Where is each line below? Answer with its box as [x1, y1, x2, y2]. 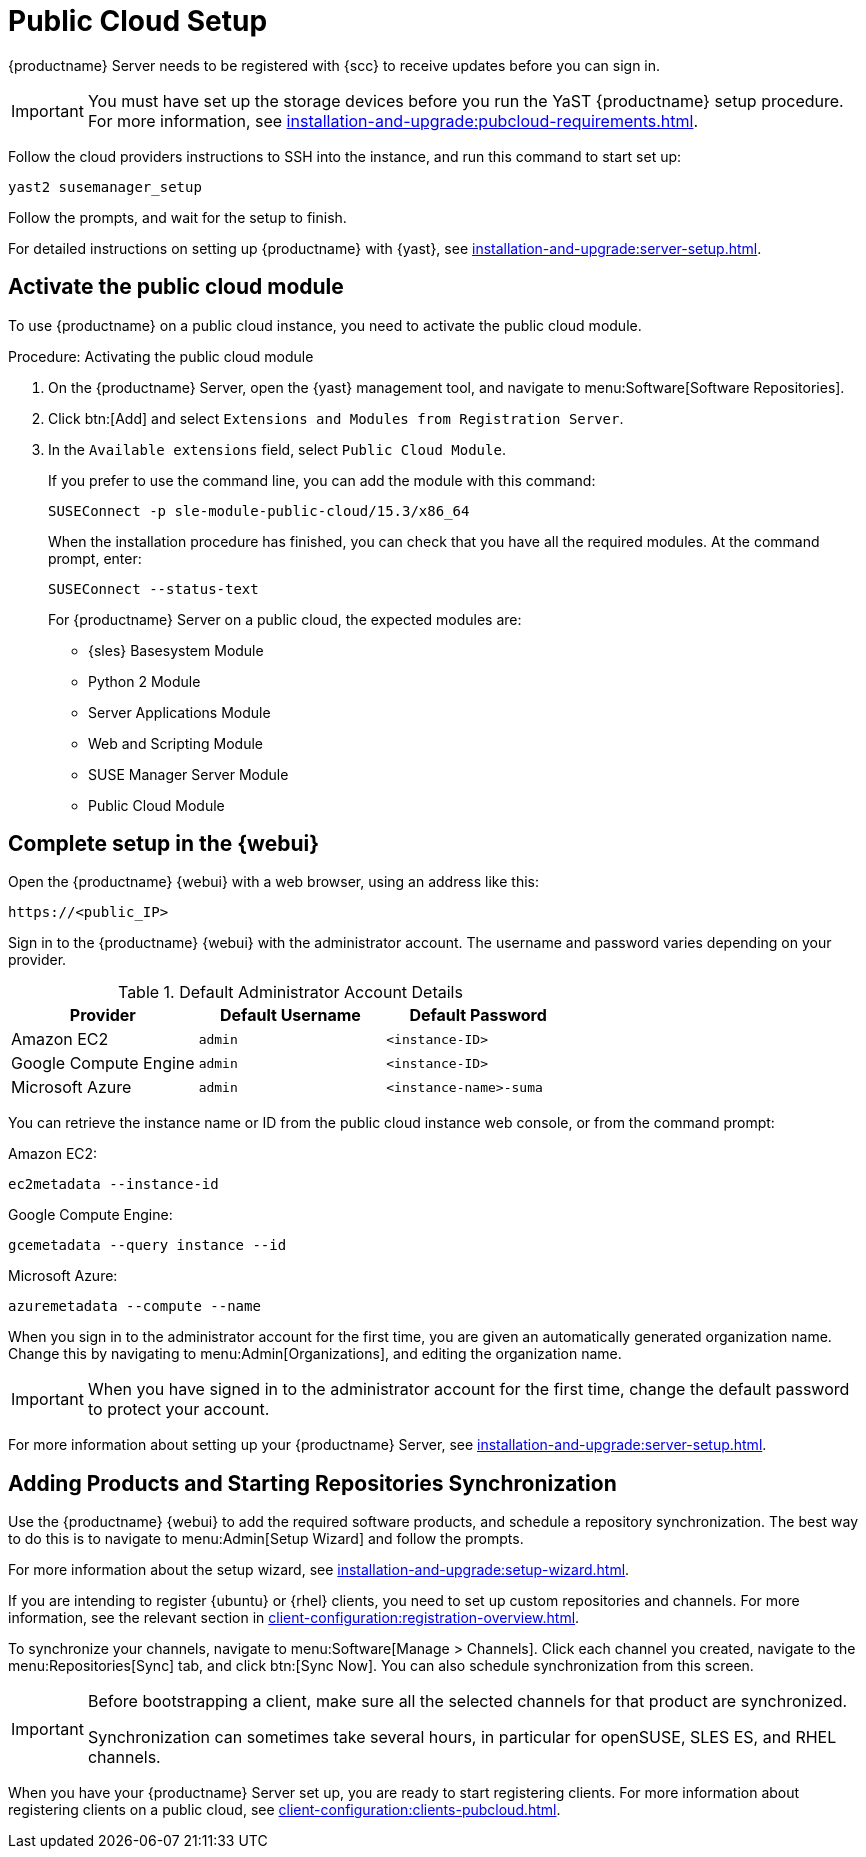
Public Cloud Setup [8, 4, 268, 38]
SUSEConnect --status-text [48, 580, 259, 597]
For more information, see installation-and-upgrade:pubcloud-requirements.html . [87, 110, 699, 131]
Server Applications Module [88, 703, 271, 721]
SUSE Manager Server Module [88, 765, 289, 783]
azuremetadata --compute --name [8, 1298, 261, 1315]
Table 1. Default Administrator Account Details [117, 982, 463, 1003]
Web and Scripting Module [88, 734, 263, 752]
